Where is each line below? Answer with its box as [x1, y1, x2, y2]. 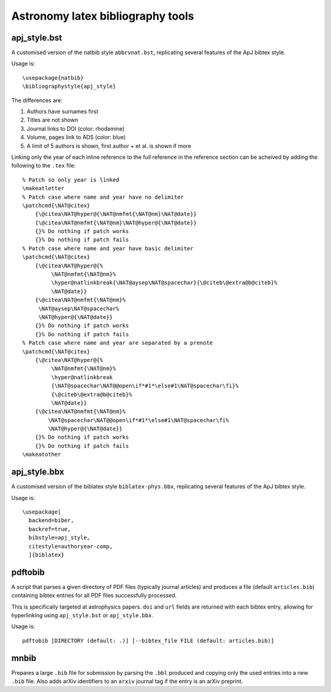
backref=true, [28, 525, 71, 532]
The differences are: [11, 96, 63, 104]
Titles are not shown [26, 117, 78, 124]
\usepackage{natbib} [22, 74, 84, 81]
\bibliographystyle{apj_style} [22, 83, 116, 90]
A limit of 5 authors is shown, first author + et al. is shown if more [26, 142, 191, 150]
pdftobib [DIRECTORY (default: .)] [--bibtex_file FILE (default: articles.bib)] [22, 637, 275, 644]
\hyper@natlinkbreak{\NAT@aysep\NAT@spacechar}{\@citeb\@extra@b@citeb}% [51, 279, 278, 286]
